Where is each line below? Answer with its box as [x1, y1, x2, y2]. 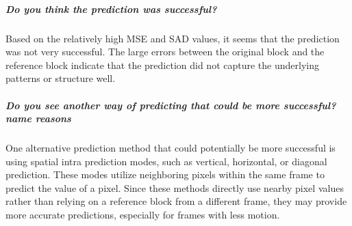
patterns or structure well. [5, 71, 116, 85]
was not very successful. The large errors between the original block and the [5, 44, 325, 59]
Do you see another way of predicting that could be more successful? [5, 98, 336, 112]
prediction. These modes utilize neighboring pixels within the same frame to [5, 167, 325, 182]
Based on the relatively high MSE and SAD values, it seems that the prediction [5, 31, 340, 45]
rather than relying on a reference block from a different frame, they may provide [5, 194, 347, 208]
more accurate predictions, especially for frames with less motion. [5, 208, 280, 222]
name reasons [5, 111, 71, 126]
